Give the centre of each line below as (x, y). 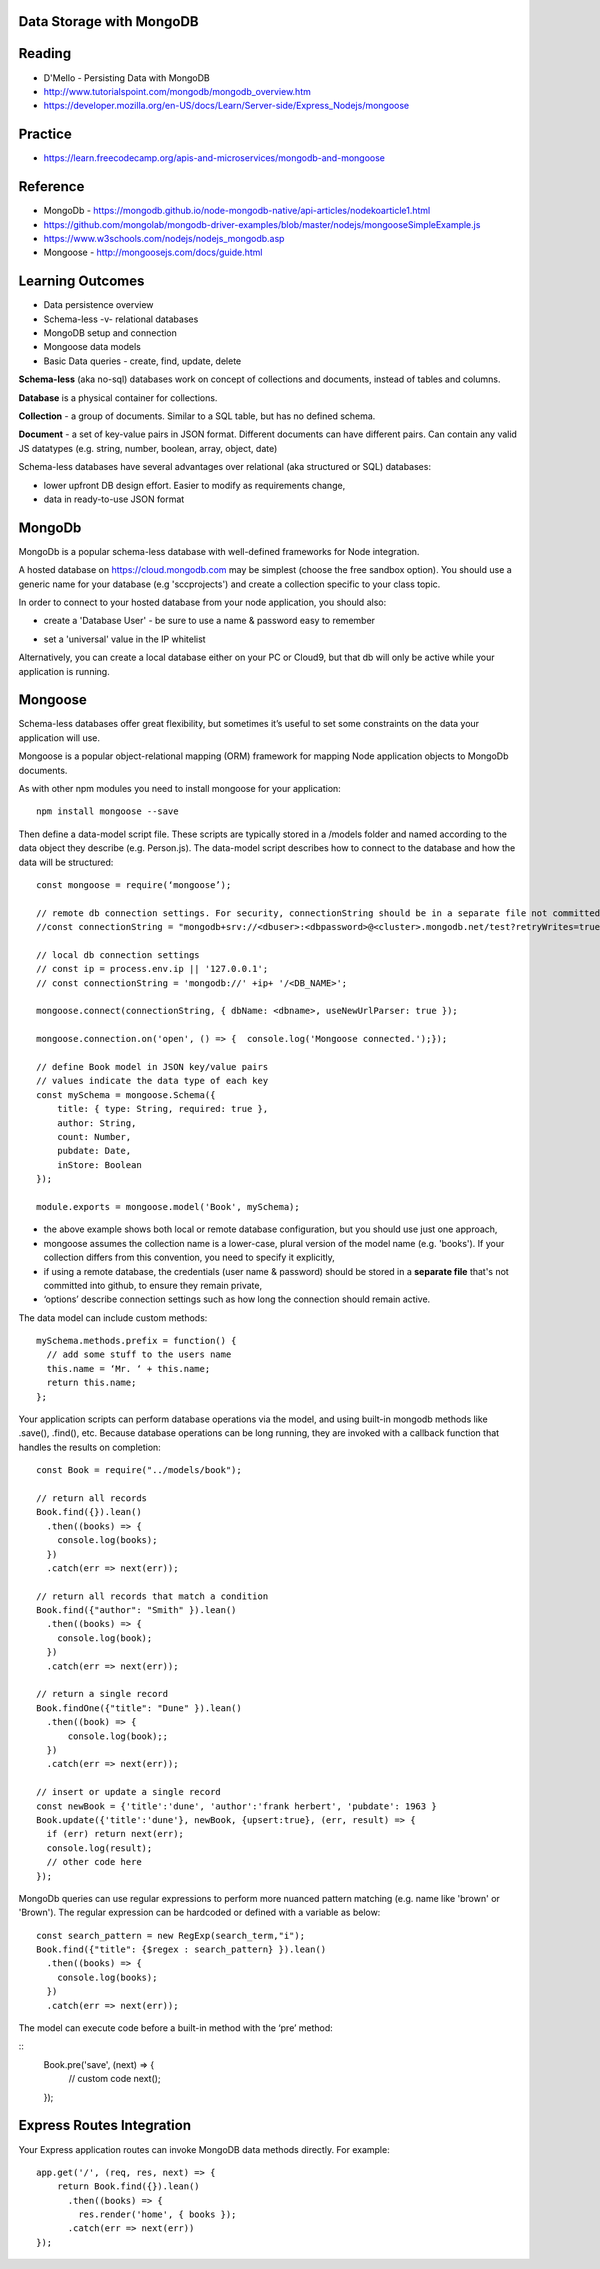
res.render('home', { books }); (157, 2214)
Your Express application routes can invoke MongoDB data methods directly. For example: (204, 2149)
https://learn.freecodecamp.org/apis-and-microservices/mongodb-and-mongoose (214, 158)
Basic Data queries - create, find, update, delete (142, 361)
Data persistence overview (98, 305)
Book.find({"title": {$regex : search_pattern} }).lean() (181, 1949)
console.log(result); (99, 1848)
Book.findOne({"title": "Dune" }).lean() (139, 1708)
